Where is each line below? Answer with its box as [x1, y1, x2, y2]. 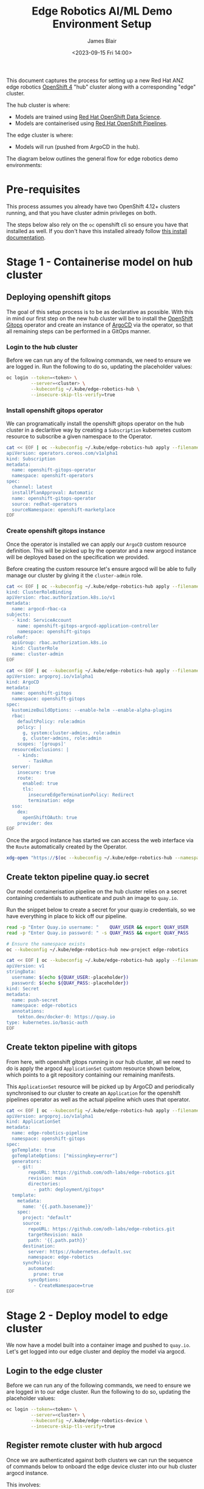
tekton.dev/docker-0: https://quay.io [17, 1014, 115, 1020]
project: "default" [22, 1215, 72, 1221]
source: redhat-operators [12, 501, 78, 507]
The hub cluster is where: [6, 101, 70, 109]
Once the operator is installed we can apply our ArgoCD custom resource [6, 540, 186, 548]
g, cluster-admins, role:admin [22, 735, 102, 741]
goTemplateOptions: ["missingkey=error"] [12, 1153, 118, 1159]
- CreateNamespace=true [33, 1283, 94, 1289]
